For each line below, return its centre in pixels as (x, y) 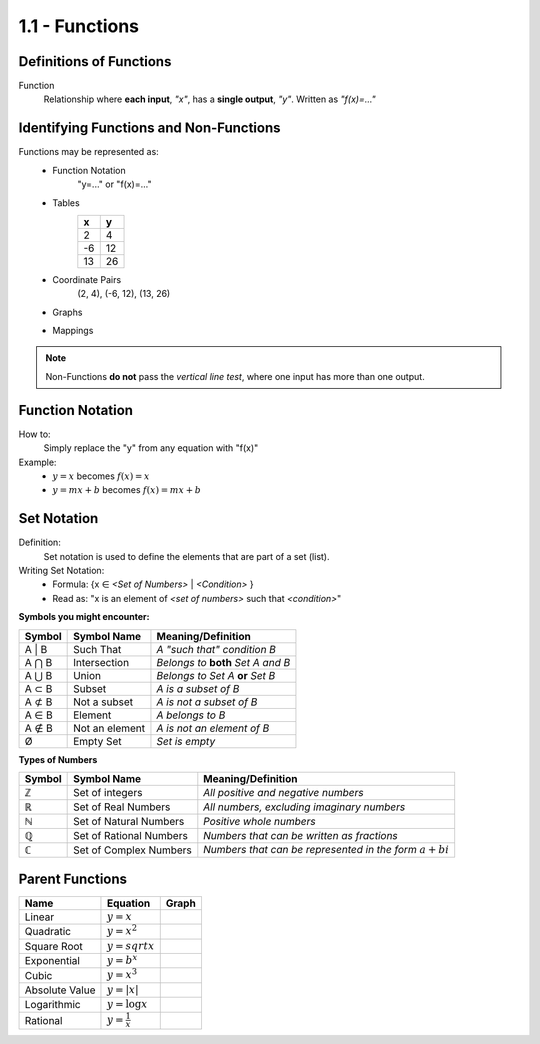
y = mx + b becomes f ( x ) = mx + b (127, 490)
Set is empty (186, 741)
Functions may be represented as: (88, 152)
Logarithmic (52, 1005)
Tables (66, 202)
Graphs (67, 312)
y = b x (122, 959)
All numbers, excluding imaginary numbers (304, 807)
